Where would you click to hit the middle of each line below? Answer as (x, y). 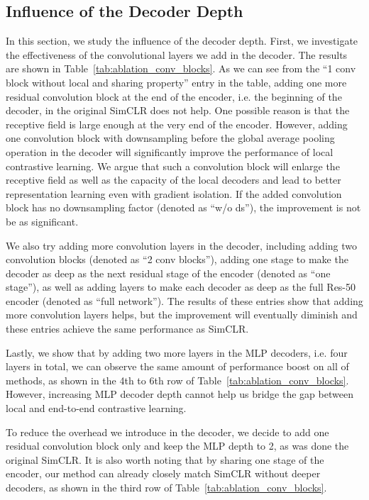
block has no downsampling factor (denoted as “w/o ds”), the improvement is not (183, 207)
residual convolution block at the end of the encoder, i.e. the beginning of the (174, 96)
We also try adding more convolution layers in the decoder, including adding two (182, 245)
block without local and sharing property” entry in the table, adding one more (176, 82)
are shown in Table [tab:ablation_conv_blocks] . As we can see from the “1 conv (181, 68)
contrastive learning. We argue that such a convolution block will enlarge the (173, 166)
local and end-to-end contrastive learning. (96, 408)
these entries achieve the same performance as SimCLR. (127, 329)
